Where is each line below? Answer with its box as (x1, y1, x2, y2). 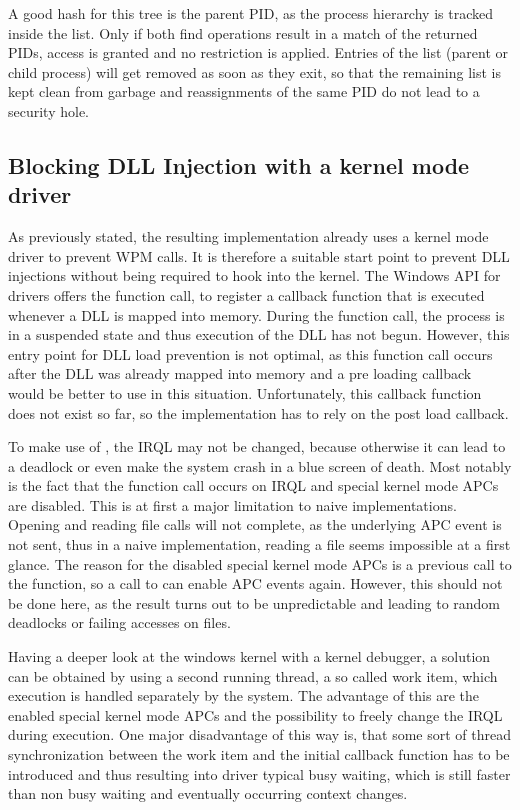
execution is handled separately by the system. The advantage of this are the (8, 685, 479, 706)
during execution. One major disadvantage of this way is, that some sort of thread (8, 724, 511, 745)
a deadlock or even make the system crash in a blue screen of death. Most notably (8, 455, 512, 476)
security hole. (8, 100, 90, 121)
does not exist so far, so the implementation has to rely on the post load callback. (8, 402, 509, 423)
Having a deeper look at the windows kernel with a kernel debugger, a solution (8, 646, 491, 667)
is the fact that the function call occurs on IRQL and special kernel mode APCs (8, 475, 499, 496)
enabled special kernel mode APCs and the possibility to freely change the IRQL (8, 704, 503, 725)
